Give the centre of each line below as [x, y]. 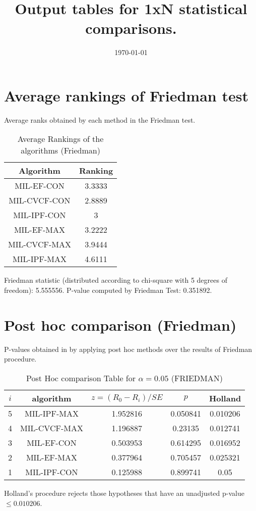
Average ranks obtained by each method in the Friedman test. [100, 119]
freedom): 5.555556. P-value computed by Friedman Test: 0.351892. [108, 290]
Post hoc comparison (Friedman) [120, 324]
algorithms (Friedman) [60, 150]
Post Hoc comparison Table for [81, 378]
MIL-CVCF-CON [40, 200]
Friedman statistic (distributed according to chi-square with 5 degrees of [116, 280]
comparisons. [131, 28]
